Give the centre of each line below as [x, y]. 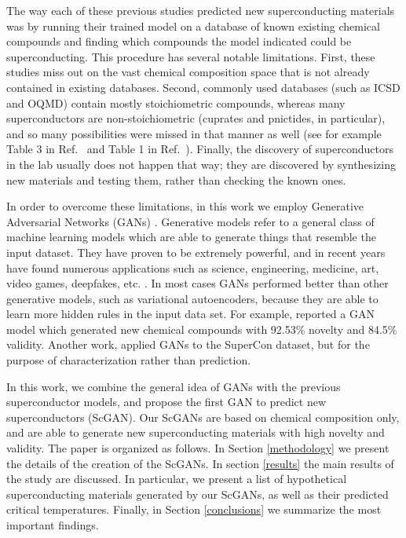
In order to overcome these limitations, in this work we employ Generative [185, 206]
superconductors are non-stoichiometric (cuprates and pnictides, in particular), [196, 118]
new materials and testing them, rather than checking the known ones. [176, 179]
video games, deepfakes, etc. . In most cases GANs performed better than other [198, 283]
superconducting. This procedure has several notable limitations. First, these [191, 56]
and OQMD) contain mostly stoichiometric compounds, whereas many [176, 102]
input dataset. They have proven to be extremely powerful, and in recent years [196, 252]
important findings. [53, 525]
